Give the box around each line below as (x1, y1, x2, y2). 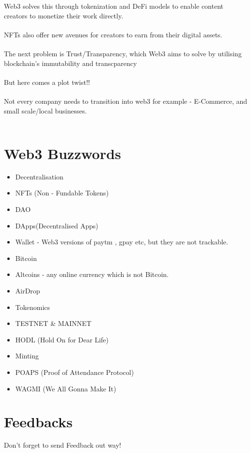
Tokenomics (15, 302, 50, 312)
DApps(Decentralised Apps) (15, 220, 98, 230)
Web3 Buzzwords (4, 143, 121, 163)
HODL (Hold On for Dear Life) (15, 334, 109, 344)
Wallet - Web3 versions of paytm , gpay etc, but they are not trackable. (15, 237, 228, 247)
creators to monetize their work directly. (4, 10, 124, 20)
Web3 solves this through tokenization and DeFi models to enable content (4, 1, 224, 11)
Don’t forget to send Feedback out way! (4, 440, 122, 450)
